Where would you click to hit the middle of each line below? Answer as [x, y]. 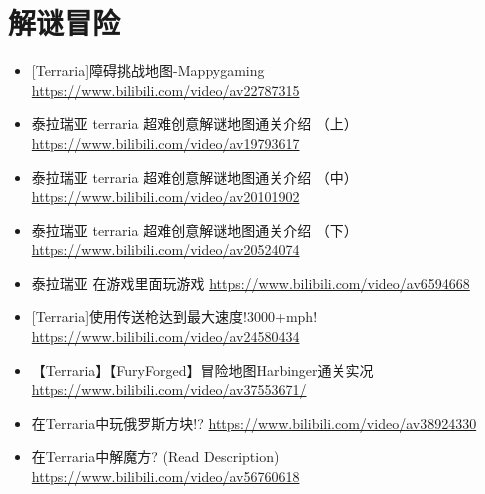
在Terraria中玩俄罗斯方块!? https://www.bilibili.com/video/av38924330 [254, 422]
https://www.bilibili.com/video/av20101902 [165, 196]
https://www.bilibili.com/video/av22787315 [165, 89]
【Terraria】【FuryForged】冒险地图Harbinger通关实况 [202, 369]
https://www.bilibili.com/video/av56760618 [165, 476]
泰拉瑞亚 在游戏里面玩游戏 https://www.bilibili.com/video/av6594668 [250, 282]
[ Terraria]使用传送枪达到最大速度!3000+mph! [174, 316]
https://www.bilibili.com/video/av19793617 [165, 142]
